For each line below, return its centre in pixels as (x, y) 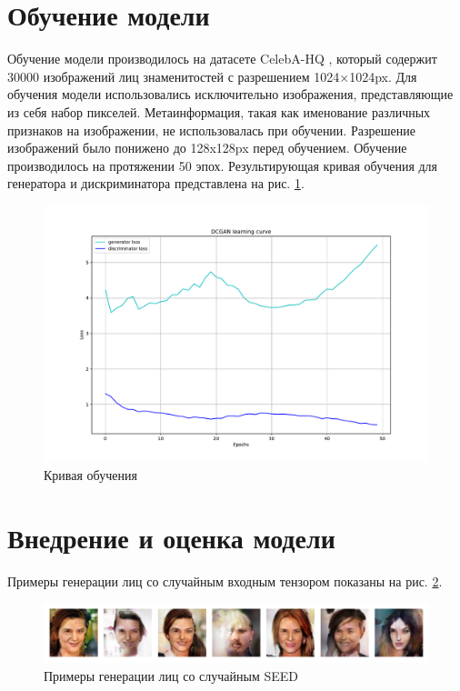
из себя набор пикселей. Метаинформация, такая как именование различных (219, 111)
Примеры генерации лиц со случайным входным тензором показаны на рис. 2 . (225, 581)
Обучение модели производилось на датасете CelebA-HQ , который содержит (222, 59)
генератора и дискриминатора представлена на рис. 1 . (156, 183)
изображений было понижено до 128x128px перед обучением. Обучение (207, 148)
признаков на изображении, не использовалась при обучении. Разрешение (211, 130)
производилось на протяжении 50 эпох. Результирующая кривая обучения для (223, 165)
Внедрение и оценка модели (171, 537)
